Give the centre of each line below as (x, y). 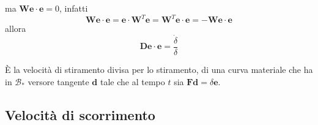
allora (16, 28)
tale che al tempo (132, 81)
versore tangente (58, 81)
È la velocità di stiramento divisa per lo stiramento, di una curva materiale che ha (159, 69)
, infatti (73, 8)
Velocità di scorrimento (80, 114)
